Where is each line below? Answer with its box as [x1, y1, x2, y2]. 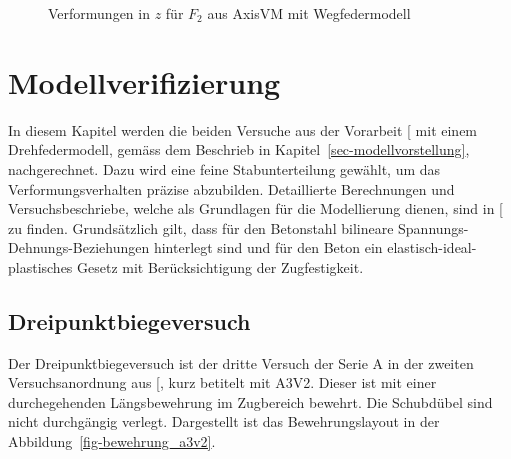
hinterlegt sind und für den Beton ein [153, 237, 383, 258]
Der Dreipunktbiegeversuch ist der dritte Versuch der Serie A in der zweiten [8, 352, 474, 373]
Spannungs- [398, 217, 469, 238]
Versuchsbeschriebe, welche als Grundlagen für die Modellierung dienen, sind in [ [8, 198, 504, 219]
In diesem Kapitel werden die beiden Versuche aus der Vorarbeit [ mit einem [8, 119, 478, 140]
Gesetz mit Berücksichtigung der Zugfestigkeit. [77, 256, 364, 277]
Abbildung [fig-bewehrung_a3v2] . [8, 431, 216, 452]
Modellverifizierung [8, 61, 281, 102]
